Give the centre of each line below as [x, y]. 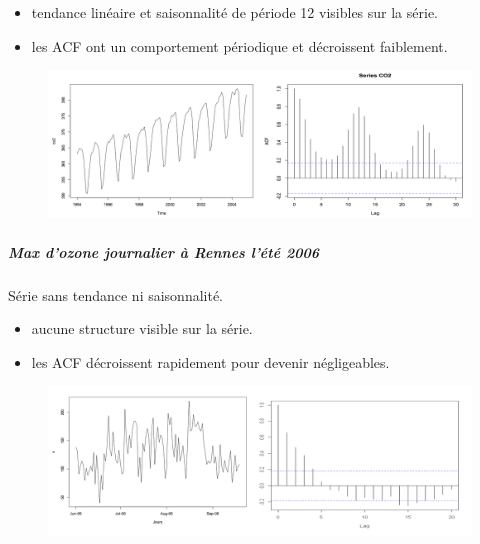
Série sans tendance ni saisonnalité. [116, 294]
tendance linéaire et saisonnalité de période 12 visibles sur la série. [235, 12]
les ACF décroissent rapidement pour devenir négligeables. [210, 361]
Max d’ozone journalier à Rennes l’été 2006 [164, 251]
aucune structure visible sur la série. [142, 328]
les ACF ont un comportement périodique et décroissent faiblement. [239, 45]
